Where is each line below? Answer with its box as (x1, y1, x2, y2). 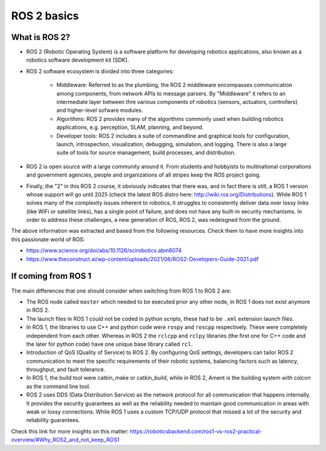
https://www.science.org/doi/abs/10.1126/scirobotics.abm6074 (26, 247, 182, 254)
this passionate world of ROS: (11, 236, 85, 243)
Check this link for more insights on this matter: (11, 427, 129, 435)
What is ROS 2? (11, 32, 71, 42)
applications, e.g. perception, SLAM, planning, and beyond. (56, 124, 204, 131)
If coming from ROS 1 (11, 271, 92, 281)
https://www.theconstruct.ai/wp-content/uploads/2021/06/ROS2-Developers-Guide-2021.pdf (26, 255, 259, 262)
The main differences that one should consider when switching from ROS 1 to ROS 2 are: (11, 287, 232, 294)
